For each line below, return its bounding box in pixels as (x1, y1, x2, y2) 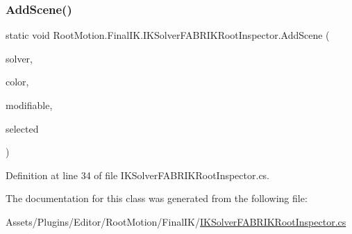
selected (6, 121, 39, 135)
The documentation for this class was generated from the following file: (6, 191, 308, 206)
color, (6, 74, 29, 89)
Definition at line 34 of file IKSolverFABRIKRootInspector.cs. (6, 167, 270, 182)
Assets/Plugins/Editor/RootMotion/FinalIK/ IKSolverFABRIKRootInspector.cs (6, 214, 346, 228)
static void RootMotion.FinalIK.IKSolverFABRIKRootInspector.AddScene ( (6, 28, 330, 42)
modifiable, (6, 98, 53, 112)
